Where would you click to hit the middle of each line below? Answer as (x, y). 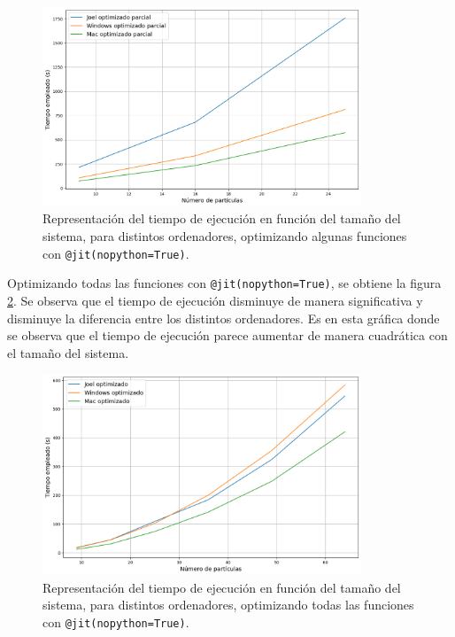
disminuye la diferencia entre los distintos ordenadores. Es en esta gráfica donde (224, 318)
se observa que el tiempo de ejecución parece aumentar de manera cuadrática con (227, 335)
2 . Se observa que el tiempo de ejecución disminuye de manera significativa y (215, 300)
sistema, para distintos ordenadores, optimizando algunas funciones (225, 236)
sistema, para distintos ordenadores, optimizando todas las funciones (228, 605)
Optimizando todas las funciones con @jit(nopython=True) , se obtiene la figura (224, 283)
